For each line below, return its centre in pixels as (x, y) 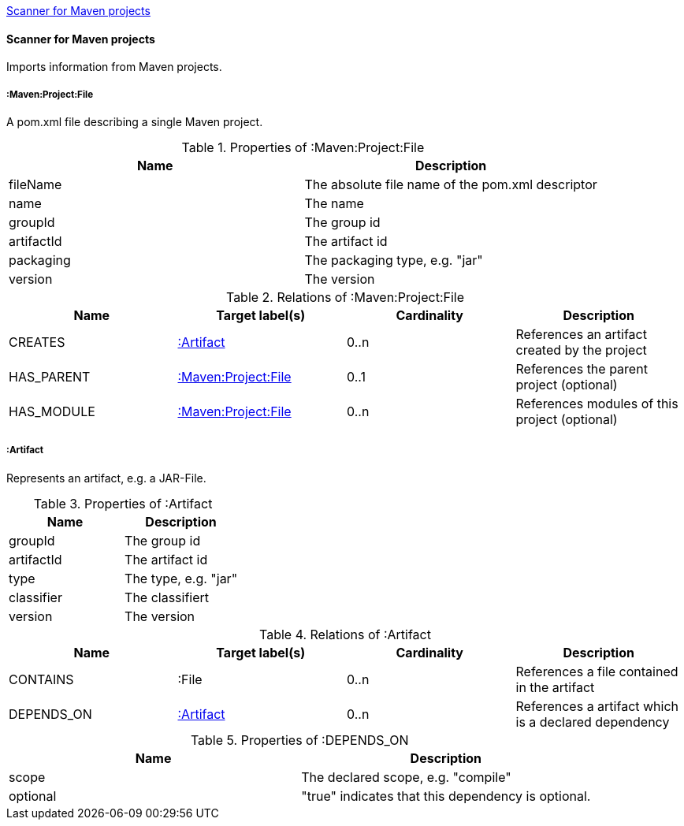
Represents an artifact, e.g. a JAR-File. (106, 478)
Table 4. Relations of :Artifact (345, 634)
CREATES (37, 342)
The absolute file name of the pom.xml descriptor (451, 184)
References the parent (582, 369)
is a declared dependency (593, 722)
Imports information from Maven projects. (114, 67)
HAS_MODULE (52, 411)
